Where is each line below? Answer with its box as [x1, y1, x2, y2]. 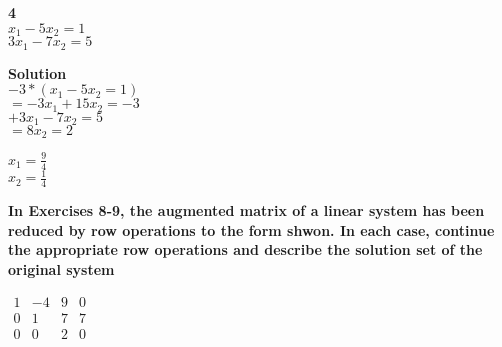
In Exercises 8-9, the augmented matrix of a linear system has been [8, 200, 485, 221]
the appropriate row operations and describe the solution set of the [8, 239, 483, 260]
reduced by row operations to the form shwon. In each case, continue [8, 219, 495, 240]
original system [8, 258, 115, 279]
